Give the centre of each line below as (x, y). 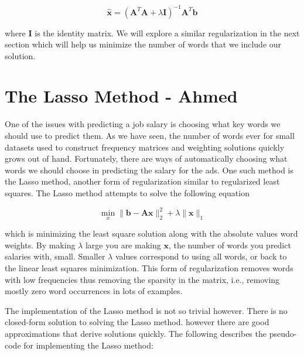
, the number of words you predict (230, 245)
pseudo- (283, 334)
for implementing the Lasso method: (88, 345)
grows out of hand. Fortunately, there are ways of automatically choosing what (146, 158)
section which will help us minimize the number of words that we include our (143, 44)
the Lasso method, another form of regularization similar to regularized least (142, 181)
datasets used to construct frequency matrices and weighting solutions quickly (145, 147)
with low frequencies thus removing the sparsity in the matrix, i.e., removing (142, 279)
